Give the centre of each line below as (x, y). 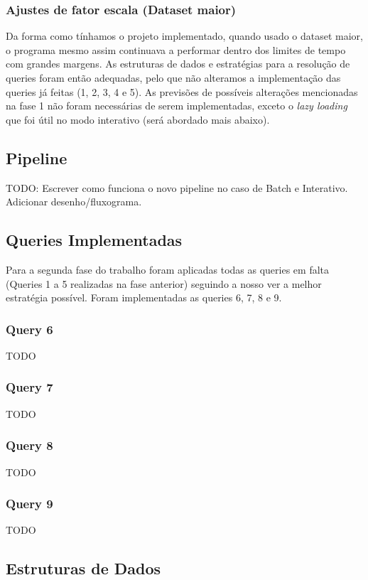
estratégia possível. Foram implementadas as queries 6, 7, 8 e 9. (144, 297)
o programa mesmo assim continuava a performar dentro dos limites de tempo (176, 49)
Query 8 (29, 445)
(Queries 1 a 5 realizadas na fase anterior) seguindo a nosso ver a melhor (164, 283)
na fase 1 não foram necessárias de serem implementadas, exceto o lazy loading (177, 106)
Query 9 (29, 504)
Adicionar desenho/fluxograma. (74, 202)
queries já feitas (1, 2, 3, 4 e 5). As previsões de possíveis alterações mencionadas (182, 91)
